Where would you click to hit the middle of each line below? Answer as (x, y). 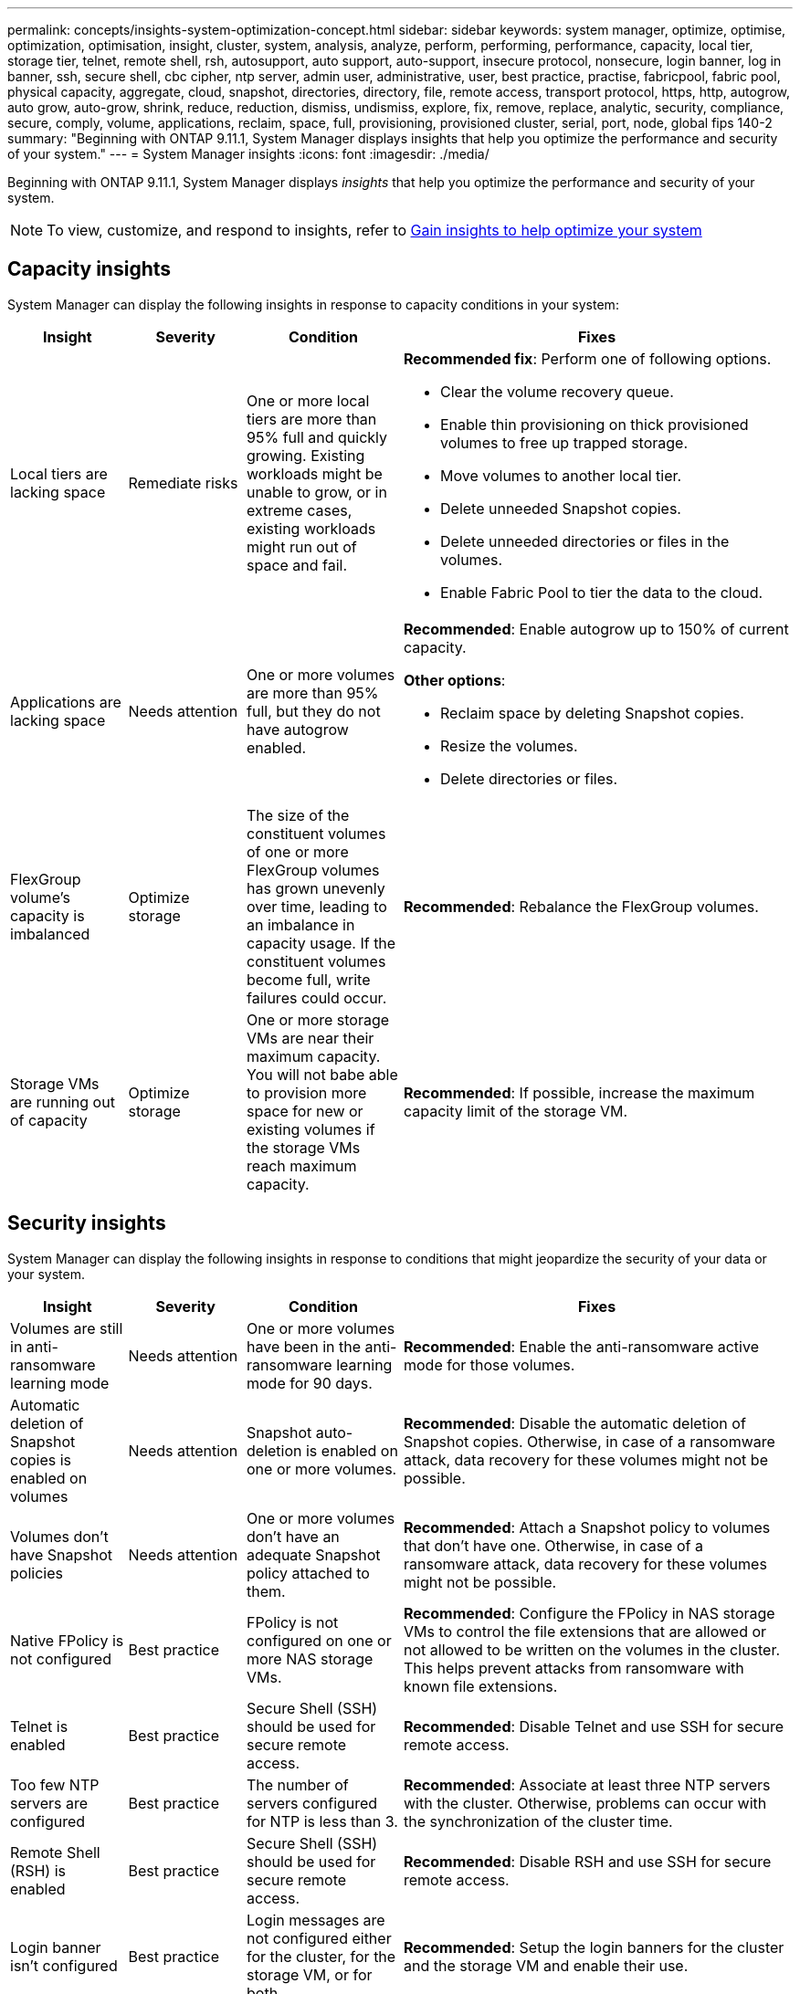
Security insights (87, 1223)
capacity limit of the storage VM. (516, 1111)
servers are (49, 1803)
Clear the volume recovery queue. (557, 391)
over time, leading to (317, 906)
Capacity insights (89, 269)
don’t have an (293, 1536)
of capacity (49, 1120)
